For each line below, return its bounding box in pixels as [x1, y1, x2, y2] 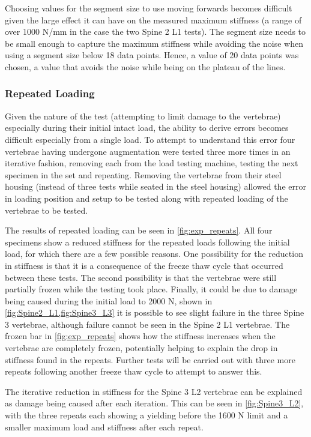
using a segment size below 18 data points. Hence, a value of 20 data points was [5, 49, 299, 61]
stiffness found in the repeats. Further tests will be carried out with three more [5, 353, 295, 366]
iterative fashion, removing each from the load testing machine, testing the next [5, 157, 298, 169]
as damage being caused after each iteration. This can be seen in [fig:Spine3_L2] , [5, 397, 304, 409]
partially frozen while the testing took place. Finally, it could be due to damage [5, 283, 298, 295]
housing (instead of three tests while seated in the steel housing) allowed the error [5, 180, 306, 193]
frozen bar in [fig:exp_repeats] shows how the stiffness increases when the [5, 330, 276, 342]
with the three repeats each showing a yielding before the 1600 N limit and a [5, 409, 288, 421]
